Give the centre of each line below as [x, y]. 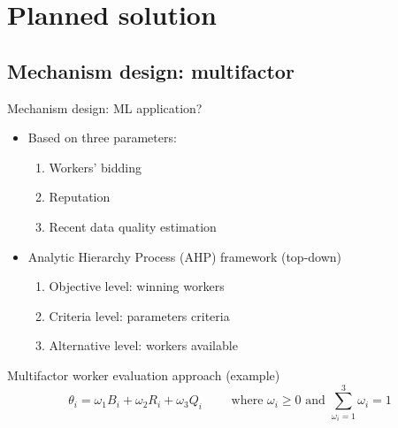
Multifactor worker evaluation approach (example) [144, 374]
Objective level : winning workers [137, 286]
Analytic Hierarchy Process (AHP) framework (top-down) [185, 256]
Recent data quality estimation [133, 226]
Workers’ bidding [96, 167]
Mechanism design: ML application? [105, 107]
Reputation [80, 197]
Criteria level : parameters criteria [139, 315]
